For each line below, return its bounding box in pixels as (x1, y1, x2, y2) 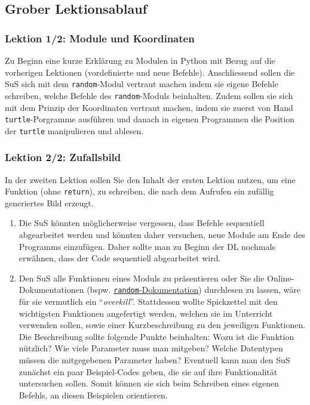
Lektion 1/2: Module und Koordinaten (5, 30, 195, 45)
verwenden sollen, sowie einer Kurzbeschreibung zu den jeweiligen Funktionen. (19, 319, 306, 331)
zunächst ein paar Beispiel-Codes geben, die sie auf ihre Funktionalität (19, 365, 278, 378)
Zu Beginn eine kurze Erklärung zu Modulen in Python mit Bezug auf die (5, 54, 275, 66)
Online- (267, 271, 294, 284)
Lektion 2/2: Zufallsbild (5, 150, 121, 165)
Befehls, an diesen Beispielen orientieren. (19, 388, 168, 401)
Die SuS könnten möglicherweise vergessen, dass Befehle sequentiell (19, 217, 265, 229)
